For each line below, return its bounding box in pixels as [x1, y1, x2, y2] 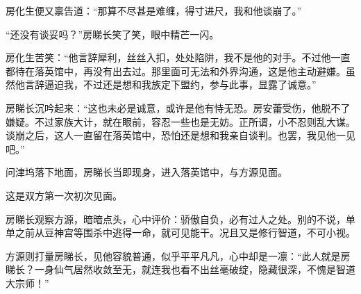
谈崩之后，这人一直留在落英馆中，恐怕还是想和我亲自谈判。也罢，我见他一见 [6, 128, 355, 142]
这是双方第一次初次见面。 [6, 188, 122, 202]
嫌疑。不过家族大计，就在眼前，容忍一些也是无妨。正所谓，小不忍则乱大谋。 [6, 114, 355, 129]
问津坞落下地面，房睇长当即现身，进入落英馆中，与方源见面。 [6, 165, 287, 179]
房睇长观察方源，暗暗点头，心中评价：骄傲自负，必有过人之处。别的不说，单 [6, 211, 355, 226]
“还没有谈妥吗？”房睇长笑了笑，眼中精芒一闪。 [6, 26, 219, 41]
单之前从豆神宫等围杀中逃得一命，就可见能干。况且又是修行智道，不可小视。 [6, 225, 355, 240]
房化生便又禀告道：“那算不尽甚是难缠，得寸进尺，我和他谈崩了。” [6, 3, 302, 17]
